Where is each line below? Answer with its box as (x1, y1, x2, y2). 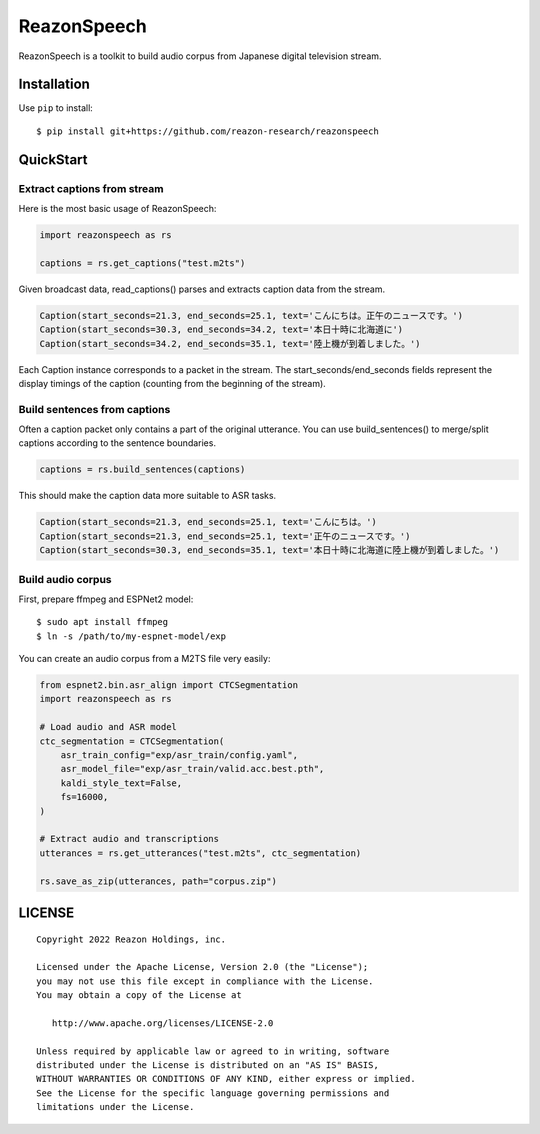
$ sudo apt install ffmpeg (36, 616, 169, 628)
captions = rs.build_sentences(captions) (39, 464, 246, 475)
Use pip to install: (18, 102, 94, 114)
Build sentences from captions (18, 402, 171, 416)
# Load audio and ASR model (39, 721, 177, 733)
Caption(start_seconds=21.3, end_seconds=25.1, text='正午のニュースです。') (39, 530, 411, 542)
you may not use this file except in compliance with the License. (36, 975, 374, 987)
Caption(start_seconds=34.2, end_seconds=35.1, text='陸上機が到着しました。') (39, 338, 421, 349)
